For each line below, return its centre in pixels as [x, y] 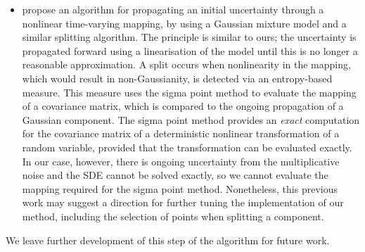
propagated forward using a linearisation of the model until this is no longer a [190, 50]
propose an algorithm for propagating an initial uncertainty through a [173, 9]
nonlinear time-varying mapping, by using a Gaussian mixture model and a [184, 23]
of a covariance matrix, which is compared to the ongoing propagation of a [183, 106]
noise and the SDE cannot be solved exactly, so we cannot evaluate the [175, 175]
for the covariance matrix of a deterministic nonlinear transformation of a [181, 133]
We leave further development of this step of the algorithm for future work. [168, 240]
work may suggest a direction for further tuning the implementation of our [183, 202]
